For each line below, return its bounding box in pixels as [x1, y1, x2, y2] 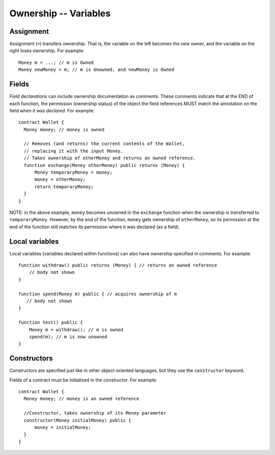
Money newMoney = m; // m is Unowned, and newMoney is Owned [18, 67, 174, 73]
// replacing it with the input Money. [23, 148, 123, 154]
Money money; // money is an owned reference [23, 396, 140, 402]
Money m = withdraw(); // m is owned [29, 327, 123, 332]
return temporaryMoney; [34, 184, 94, 189]
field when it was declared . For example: [9, 107, 95, 113]
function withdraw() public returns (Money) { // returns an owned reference [18, 262, 217, 268]
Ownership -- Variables [9, 8, 111, 19]
